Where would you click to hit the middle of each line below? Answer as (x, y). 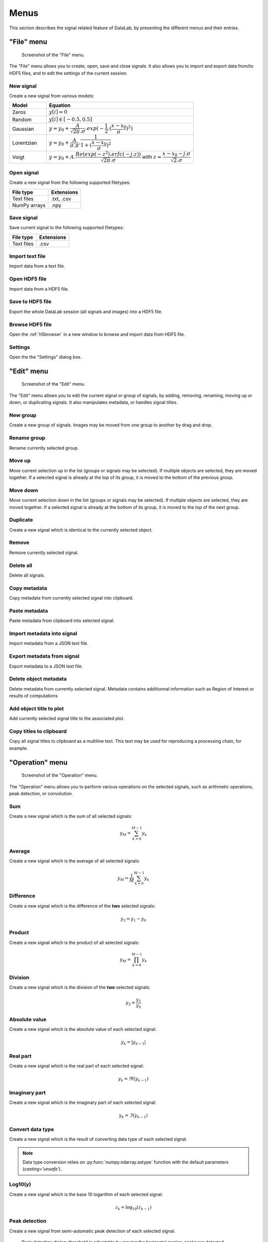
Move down (24, 490)
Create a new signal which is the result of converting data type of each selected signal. (98, 1139)
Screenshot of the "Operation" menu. (60, 776)
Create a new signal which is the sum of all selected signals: (71, 816)
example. (19, 748)
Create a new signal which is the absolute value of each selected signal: (83, 1029)
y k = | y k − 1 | (133, 1043)
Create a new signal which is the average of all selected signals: (75, 861)
